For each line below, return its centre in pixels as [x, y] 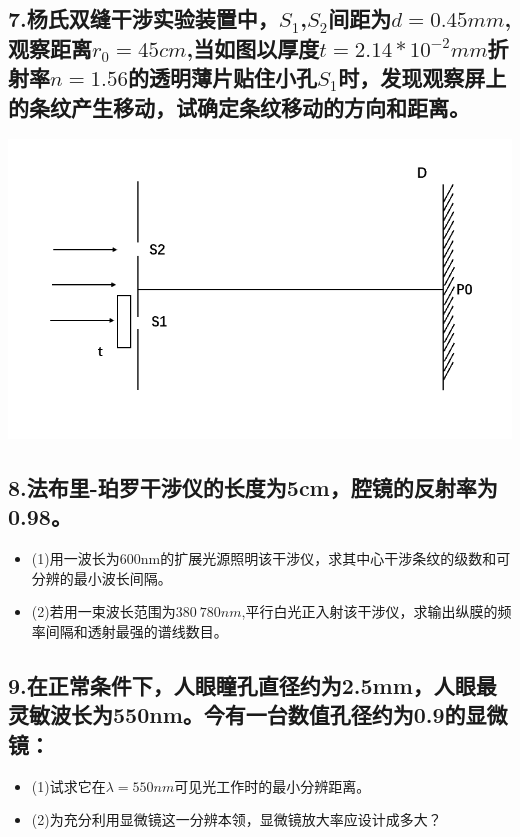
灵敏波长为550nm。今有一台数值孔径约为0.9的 [237, 714]
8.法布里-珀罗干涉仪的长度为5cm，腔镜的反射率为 [253, 487]
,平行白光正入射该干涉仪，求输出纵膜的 [369, 611]
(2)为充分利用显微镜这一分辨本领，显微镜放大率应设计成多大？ [236, 819]
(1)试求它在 [68, 785]
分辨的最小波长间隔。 [101, 577]
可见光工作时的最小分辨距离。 [272, 785]
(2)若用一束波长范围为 [103, 611]
